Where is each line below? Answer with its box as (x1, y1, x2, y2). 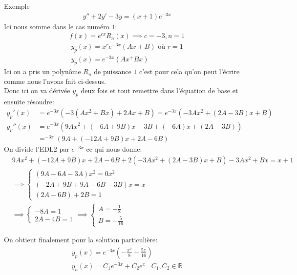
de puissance (94, 66, 131, 77)
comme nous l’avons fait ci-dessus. (4, 76, 106, 86)
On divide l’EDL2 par (4, 144, 69, 154)
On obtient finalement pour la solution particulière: (4, 235, 158, 245)
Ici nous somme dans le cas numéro (4, 21, 109, 31)
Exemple (4, 1, 30, 11)
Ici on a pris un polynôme (4, 66, 81, 77)
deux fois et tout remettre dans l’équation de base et (81, 85, 238, 96)
